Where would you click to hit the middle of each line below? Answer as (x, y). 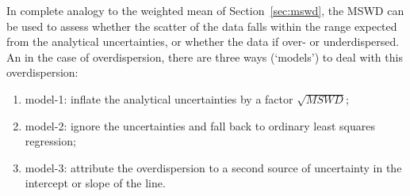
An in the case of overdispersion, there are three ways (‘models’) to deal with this (205, 57)
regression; (50, 141)
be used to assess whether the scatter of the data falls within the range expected (202, 26)
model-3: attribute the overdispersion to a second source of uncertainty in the (213, 167)
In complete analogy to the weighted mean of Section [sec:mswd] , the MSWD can (205, 10)
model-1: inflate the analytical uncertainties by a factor (159, 98)
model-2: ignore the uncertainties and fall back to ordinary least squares (200, 125)
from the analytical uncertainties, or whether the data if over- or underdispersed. (203, 41)
